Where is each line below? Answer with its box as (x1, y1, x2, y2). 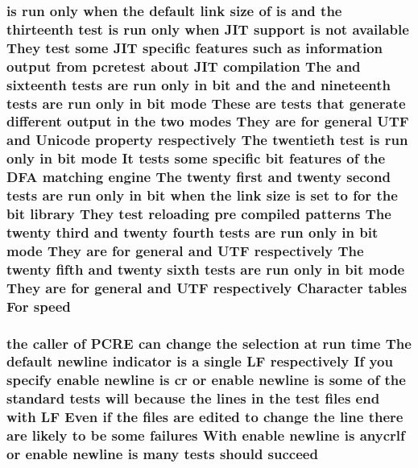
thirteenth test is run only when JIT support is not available (6, 19, 409, 39)
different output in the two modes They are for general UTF (6, 111, 409, 131)
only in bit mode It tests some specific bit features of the (6, 148, 386, 168)
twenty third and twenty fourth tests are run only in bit (6, 222, 379, 242)
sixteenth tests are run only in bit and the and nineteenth (6, 74, 391, 94)
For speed (6, 296, 71, 316)
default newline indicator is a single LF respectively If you (6, 351, 393, 371)
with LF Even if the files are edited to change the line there (6, 407, 404, 427)
